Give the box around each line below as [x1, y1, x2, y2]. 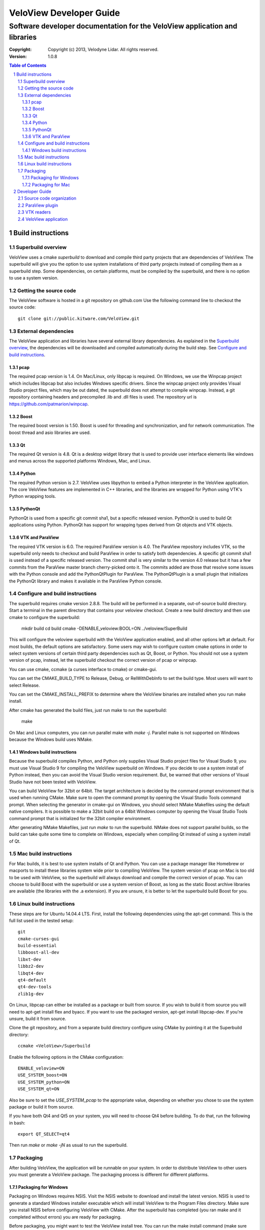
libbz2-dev [18, 963, 44, 969]
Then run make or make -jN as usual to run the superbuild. [9, 1142, 128, 1148]
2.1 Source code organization [18, 195, 77, 201]
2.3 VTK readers [18, 209, 51, 215]
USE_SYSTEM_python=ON [18, 1079, 70, 1085]
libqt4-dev [18, 970, 44, 976]
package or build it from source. [9, 1104, 74, 1109]
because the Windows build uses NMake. [9, 736, 93, 742]
